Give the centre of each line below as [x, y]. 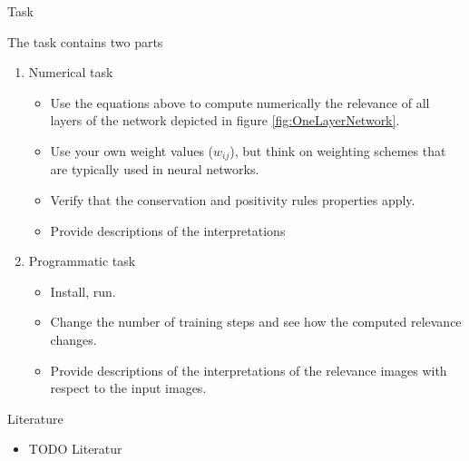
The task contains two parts [85, 41]
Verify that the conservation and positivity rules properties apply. [233, 200]
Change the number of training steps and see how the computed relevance [256, 322]
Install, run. [83, 291]
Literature [35, 418]
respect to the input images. [128, 388]
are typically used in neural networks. [155, 169]
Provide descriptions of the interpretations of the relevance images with [249, 370]
